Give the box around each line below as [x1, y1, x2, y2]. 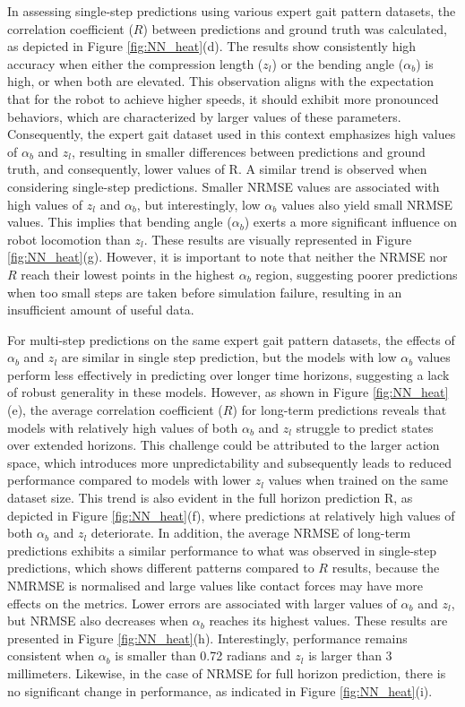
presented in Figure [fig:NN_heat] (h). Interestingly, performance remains [7, 628, 408, 647]
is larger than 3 [308, 646, 392, 665]
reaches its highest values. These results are [209, 611, 448, 630]
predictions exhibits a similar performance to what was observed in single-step [7, 540, 437, 559]
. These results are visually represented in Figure [143, 229, 412, 248]
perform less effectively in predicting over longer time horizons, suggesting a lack [7, 365, 450, 384]
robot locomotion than [7, 229, 131, 248]
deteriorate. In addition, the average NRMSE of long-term [90, 523, 411, 542]
